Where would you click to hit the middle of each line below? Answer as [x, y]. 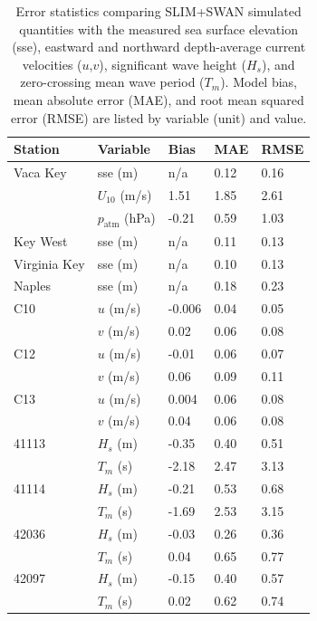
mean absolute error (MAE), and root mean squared [158, 99]
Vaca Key [40, 172]
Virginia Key [49, 263]
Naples [32, 286]
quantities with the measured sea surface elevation [158, 29]
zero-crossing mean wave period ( [112, 82]
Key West [41, 240]
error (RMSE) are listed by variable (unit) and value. [159, 117]
